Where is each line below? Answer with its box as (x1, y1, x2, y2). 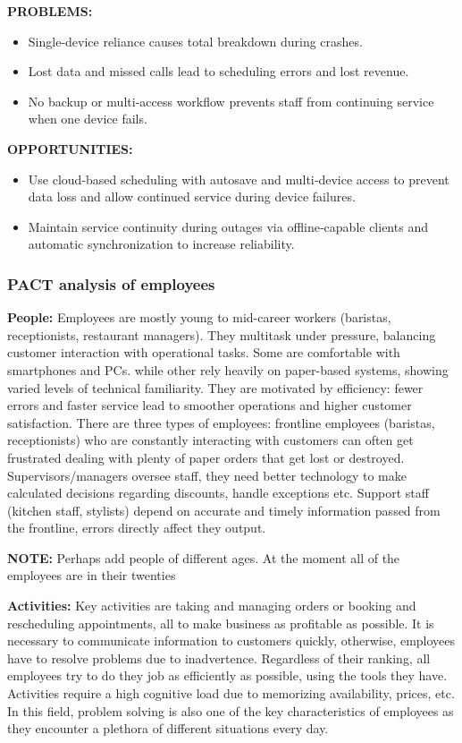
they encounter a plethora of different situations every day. (7, 719, 329, 738)
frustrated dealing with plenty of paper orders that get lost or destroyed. (7, 448, 405, 466)
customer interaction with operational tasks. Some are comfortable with (7, 343, 400, 362)
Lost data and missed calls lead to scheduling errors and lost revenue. (28, 62, 409, 81)
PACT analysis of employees (7, 272, 215, 295)
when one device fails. (28, 109, 147, 128)
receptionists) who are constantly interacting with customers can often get (7, 431, 414, 449)
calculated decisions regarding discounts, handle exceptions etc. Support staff (7, 483, 429, 502)
